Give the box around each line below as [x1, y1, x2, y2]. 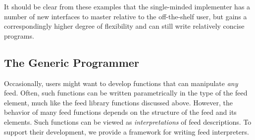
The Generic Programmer [4, 54, 139, 70]
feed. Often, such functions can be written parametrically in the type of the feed [4, 88, 248, 98]
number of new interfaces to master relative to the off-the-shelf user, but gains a [4, 11, 247, 21]
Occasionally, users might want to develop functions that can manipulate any [4, 78, 238, 88]
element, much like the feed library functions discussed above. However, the [4, 97, 233, 107]
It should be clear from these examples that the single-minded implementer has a [4, 1, 251, 11]
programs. [4, 30, 34, 41]
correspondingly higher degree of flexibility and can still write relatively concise [4, 21, 245, 31]
